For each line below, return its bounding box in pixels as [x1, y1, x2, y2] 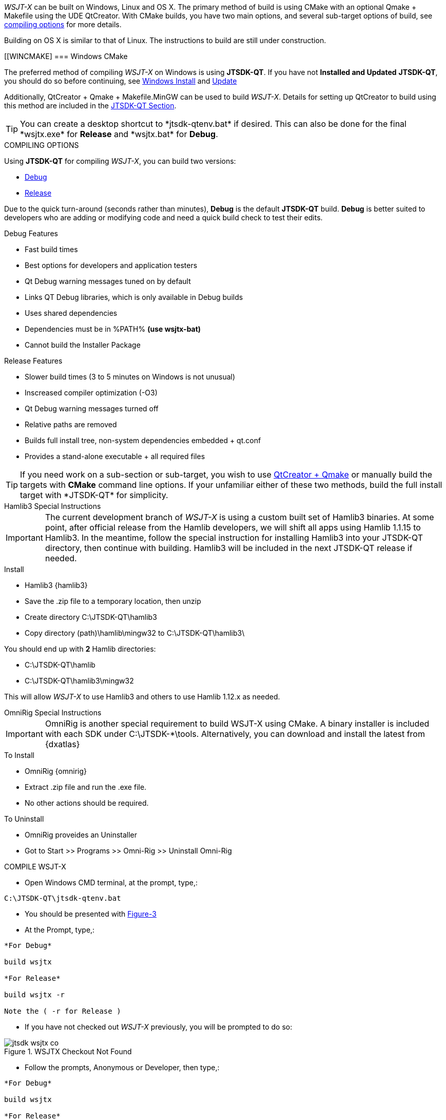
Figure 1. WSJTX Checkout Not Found [4, 1047, 132, 1056]
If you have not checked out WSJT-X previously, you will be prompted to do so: [25, 1022, 293, 1031]
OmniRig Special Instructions [4, 708, 102, 717]
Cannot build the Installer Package [25, 340, 141, 349]
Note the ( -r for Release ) [4, 1007, 121, 1015]
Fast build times [25, 245, 78, 254]
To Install [4, 751, 34, 760]
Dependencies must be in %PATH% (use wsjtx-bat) [25, 325, 201, 333]
